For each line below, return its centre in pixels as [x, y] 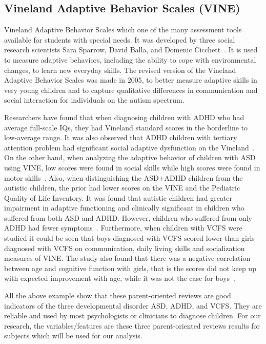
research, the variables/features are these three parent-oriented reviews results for [132, 325]
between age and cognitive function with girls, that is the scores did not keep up [130, 268]
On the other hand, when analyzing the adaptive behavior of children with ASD [130, 157]
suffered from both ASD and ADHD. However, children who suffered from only [128, 217]
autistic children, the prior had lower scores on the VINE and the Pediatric [122, 188]
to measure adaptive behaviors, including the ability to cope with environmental [130, 59]
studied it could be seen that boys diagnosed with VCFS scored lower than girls [129, 238]
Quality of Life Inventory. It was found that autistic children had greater [118, 197]
